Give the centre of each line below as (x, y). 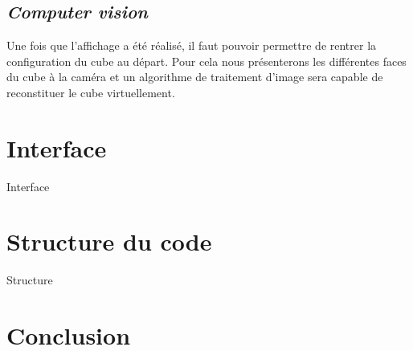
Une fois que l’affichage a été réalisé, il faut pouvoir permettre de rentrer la (192, 45)
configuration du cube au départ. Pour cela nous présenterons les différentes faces (206, 61)
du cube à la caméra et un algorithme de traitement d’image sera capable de (195, 77)
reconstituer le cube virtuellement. (91, 92)
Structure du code (109, 241)
